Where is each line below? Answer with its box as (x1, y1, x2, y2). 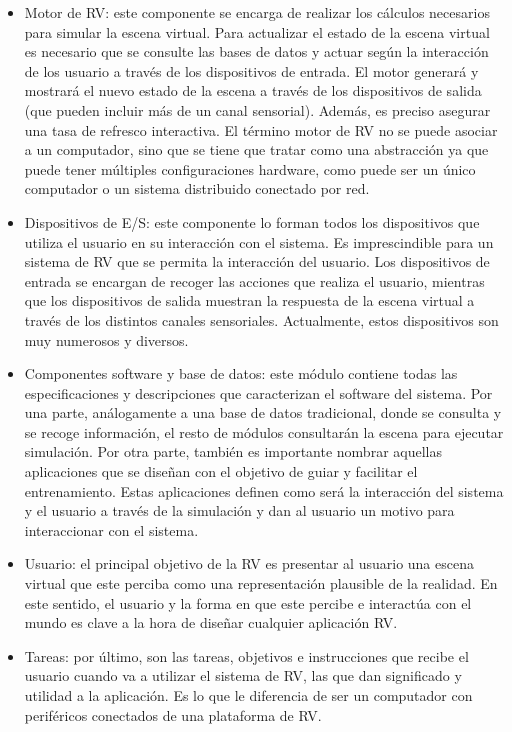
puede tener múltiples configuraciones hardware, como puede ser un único (24, 158, 476, 179)
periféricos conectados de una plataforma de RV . (24, 704, 322, 725)
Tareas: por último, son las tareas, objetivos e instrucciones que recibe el (24, 645, 469, 666)
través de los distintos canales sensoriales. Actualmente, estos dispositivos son (24, 309, 499, 330)
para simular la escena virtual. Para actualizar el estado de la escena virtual (24, 21, 490, 42)
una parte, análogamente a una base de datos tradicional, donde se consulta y (24, 402, 502, 423)
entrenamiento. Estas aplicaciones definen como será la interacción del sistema (24, 480, 504, 501)
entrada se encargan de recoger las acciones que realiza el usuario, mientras (24, 270, 485, 291)
